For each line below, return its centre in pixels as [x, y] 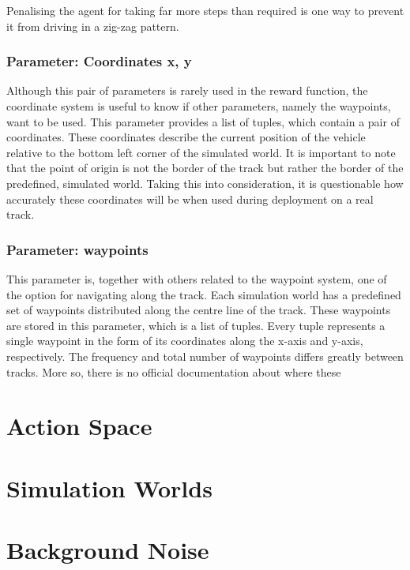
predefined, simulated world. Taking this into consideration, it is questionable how [205, 183]
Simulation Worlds [109, 487]
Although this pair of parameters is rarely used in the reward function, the [187, 90]
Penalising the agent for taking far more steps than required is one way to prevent [205, 10]
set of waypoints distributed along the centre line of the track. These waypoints [199, 310]
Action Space [79, 426]
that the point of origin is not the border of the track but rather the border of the [205, 168]
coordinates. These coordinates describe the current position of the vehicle [186, 137]
